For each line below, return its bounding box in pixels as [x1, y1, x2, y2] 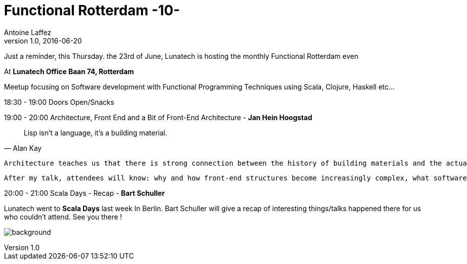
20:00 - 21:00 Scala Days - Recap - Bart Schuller [4, 188, 165, 197]
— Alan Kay [4, 143, 42, 152]
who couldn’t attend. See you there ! [4, 212, 122, 221]
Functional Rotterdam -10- [4, 2, 180, 19]
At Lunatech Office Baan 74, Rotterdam [4, 67, 134, 76]
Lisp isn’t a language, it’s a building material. [24, 128, 167, 137]
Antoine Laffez [4, 28, 51, 37]
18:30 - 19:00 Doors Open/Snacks [4, 97, 114, 106]
